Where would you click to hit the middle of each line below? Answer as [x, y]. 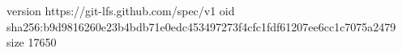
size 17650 [32, 42]
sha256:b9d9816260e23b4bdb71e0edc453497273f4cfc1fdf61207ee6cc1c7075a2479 [201, 26]
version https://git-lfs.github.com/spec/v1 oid [121, 10]
